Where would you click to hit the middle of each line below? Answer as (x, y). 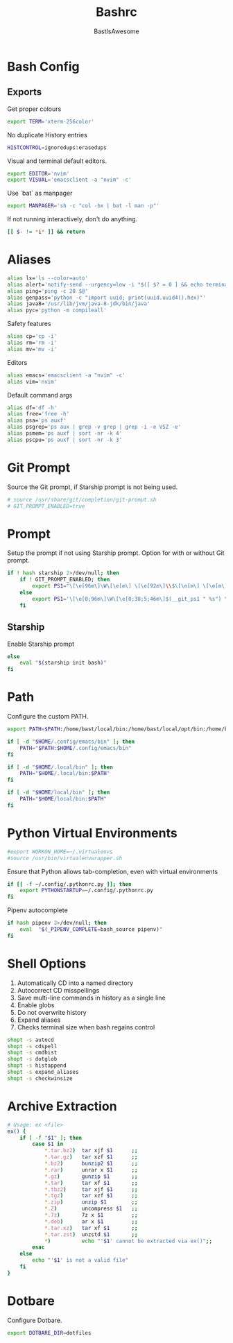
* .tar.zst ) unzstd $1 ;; (91, 1234)
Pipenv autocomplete (37, 910)
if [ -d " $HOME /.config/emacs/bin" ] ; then (71, 742)
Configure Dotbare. (35, 1320)
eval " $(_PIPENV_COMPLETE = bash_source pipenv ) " (91, 930)
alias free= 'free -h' (38, 414)
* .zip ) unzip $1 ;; (91, 1202)
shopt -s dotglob (32, 1059)
